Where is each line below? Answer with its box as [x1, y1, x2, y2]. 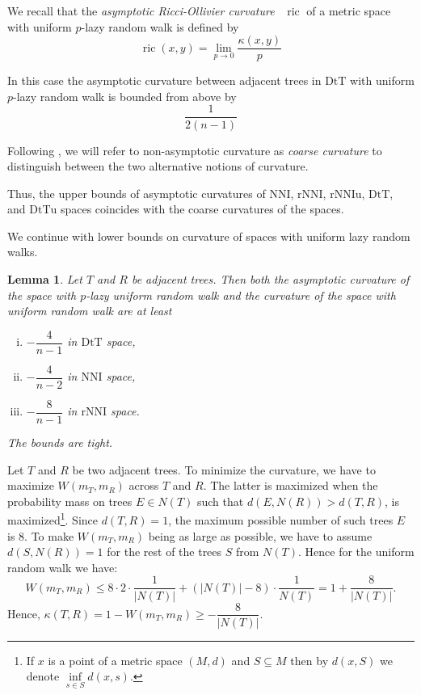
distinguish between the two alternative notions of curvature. [7, 158, 309, 175]
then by [290, 651, 329, 668]
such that [196, 492, 244, 509]
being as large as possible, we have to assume [148, 527, 373, 544]
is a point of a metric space [48, 651, 183, 668]
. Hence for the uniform [298, 543, 415, 560]
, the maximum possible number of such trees [168, 512, 394, 529]
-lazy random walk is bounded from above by [13, 87, 237, 104]
